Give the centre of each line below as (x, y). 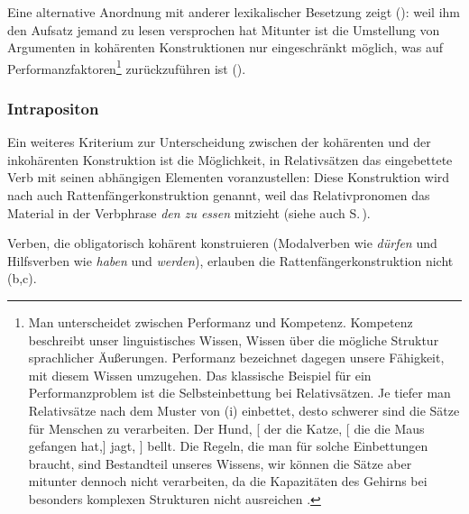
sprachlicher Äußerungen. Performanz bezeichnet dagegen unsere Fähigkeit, (236, 358)
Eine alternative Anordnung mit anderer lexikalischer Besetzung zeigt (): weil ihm (234, 12)
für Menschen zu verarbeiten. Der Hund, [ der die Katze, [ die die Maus (226, 428)
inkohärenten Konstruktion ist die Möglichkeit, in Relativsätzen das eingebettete (230, 159)
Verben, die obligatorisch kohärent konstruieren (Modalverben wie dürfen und (222, 243)
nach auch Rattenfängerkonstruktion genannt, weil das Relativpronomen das (219, 195)
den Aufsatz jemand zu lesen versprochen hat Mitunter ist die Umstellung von (224, 29)
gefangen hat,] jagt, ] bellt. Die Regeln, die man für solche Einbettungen (228, 446)
